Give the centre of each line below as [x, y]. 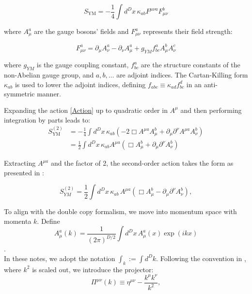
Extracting [20, 163]
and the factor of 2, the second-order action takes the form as [142, 163]
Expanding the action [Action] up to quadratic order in [86, 110]
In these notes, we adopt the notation [60, 258]
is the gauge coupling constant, [83, 65]
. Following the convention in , [201, 258]
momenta [18, 221]
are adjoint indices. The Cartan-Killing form [182, 75]
